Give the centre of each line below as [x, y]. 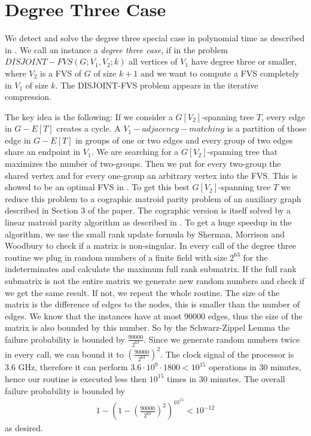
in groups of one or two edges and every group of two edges [184, 140]
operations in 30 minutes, [255, 367]
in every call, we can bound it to [64, 354]
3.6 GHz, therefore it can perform [66, 367]
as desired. [24, 428]
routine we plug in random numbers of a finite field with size [116, 257]
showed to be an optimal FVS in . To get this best [97, 187]
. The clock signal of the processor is [227, 354]
